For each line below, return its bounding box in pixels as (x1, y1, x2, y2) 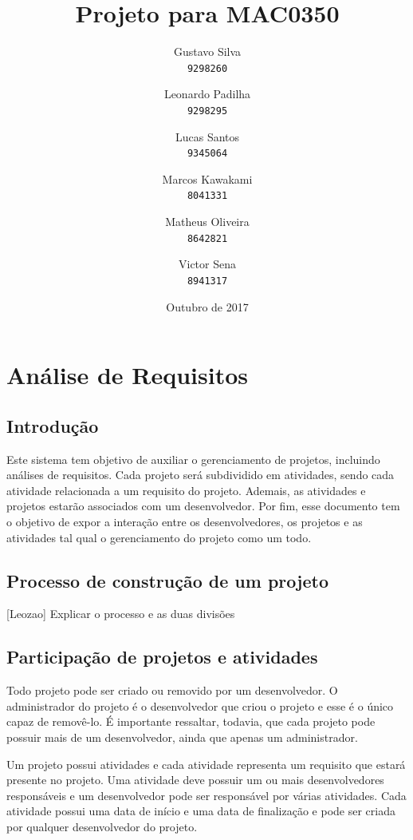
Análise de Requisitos (6, 359, 249, 391)
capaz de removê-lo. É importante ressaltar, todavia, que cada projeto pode (6, 713, 376, 730)
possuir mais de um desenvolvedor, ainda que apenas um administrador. (6, 728, 358, 745)
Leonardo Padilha (163, 85, 251, 102)
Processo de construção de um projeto (6, 568, 328, 592)
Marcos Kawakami (162, 170, 253, 187)
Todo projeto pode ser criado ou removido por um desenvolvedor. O (6, 682, 338, 699)
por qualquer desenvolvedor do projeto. (6, 818, 198, 834)
